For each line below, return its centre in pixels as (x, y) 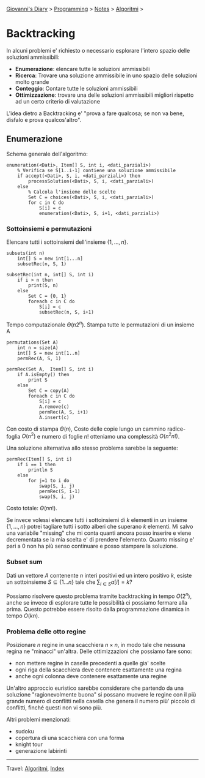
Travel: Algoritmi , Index (35, 769)
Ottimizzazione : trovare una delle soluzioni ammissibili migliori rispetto (104, 95)
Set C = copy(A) (49, 391)
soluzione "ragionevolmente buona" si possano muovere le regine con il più (101, 695)
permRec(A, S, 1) (39, 358)
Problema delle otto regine (46, 632)
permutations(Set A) (33, 342)
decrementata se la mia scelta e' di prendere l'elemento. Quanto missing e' (100, 540)
